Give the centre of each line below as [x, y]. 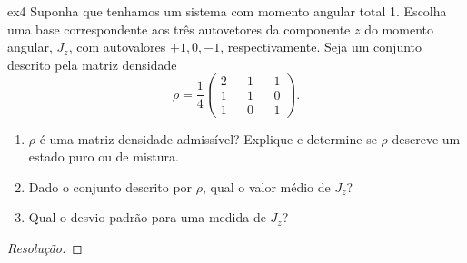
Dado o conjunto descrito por [110, 186]
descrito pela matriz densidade [92, 64]
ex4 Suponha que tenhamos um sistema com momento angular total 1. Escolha [227, 11]
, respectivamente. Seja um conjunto [321, 47]
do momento [399, 29]
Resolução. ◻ [45, 247]
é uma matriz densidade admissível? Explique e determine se [208, 138]
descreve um [426, 138]
